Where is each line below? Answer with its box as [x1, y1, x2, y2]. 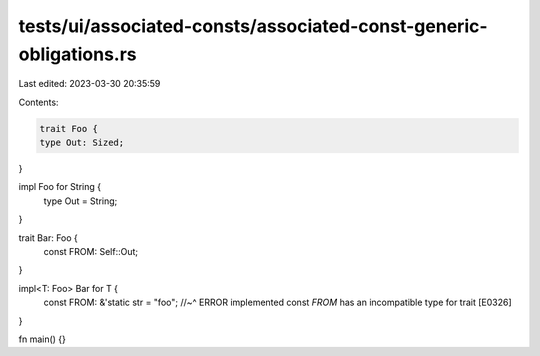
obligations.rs [18, 43, 137, 65]
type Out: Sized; [39, 137, 125, 149]
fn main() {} [18, 333, 67, 345]
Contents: [18, 96, 59, 108]
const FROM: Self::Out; [43, 246, 139, 258]
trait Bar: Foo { [18, 231, 79, 244]
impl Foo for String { [18, 181, 102, 193]
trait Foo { [39, 123, 99, 134]
